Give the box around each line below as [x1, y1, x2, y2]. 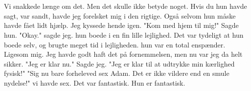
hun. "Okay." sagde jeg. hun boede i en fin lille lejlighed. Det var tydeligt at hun [4, 29, 244, 40]
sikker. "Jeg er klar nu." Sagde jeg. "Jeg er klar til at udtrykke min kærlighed [4, 58, 235, 68]
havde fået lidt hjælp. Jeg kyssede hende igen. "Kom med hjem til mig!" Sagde [4, 20, 239, 30]
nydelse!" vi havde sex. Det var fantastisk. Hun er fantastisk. [4, 77, 185, 88]
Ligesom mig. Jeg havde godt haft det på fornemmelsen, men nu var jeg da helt [4, 49, 243, 59]
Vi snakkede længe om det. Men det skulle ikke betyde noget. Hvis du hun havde [4, 1, 247, 11]
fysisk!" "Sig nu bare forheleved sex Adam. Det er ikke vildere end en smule [4, 68, 229, 78]
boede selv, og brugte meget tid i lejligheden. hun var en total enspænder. [4, 39, 226, 49]
